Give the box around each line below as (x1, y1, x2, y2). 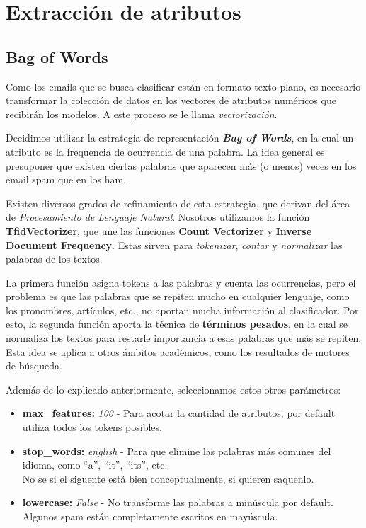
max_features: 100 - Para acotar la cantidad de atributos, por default (22, 406, 336, 420)
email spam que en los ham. (6, 172, 127, 187)
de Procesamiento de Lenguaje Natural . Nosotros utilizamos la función (6, 210, 310, 224)
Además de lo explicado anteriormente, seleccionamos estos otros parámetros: (6, 381, 341, 396)
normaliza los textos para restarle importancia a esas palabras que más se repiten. (6, 331, 362, 345)
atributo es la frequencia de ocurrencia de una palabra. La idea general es (6, 144, 325, 159)
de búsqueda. (6, 358, 62, 373)
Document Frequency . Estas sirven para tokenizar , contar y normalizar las (6, 237, 343, 252)
